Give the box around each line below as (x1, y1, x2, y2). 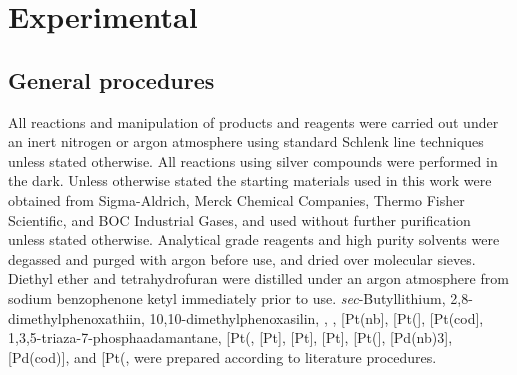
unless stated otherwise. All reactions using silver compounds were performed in (8, 150, 498, 171)
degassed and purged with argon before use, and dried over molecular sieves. (8, 248, 476, 269)
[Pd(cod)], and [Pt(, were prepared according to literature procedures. (8, 346, 437, 367)
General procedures (8, 64, 215, 95)
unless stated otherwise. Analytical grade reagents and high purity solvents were (8, 229, 500, 250)
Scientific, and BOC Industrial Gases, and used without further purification (8, 209, 471, 230)
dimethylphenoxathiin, (8, 307, 145, 328)
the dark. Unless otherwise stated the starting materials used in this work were (8, 170, 492, 191)
